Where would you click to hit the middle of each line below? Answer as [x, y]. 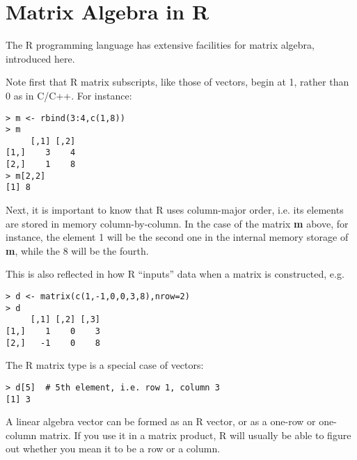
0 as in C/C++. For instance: [69, 95]
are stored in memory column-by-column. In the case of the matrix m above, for [177, 223]
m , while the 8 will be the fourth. [77, 250]
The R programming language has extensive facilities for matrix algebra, [160, 45]
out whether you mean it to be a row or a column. [113, 449]
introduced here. [40, 58]
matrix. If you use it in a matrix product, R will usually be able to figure [195, 435]
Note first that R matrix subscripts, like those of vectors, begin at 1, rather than [177, 82]
